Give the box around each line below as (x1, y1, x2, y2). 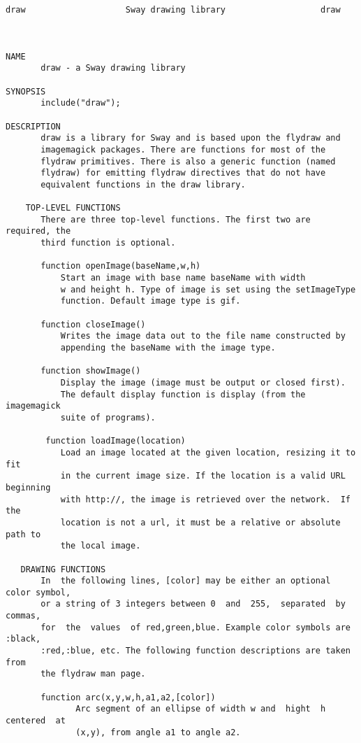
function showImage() (40, 366, 141, 376)
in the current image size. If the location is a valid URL (60, 471, 346, 481)
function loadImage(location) (45, 436, 186, 446)
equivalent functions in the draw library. (40, 179, 246, 190)
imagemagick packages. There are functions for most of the (40, 144, 326, 155)
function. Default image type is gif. (60, 296, 241, 306)
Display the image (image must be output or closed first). (60, 378, 346, 388)
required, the (6, 226, 71, 236)
